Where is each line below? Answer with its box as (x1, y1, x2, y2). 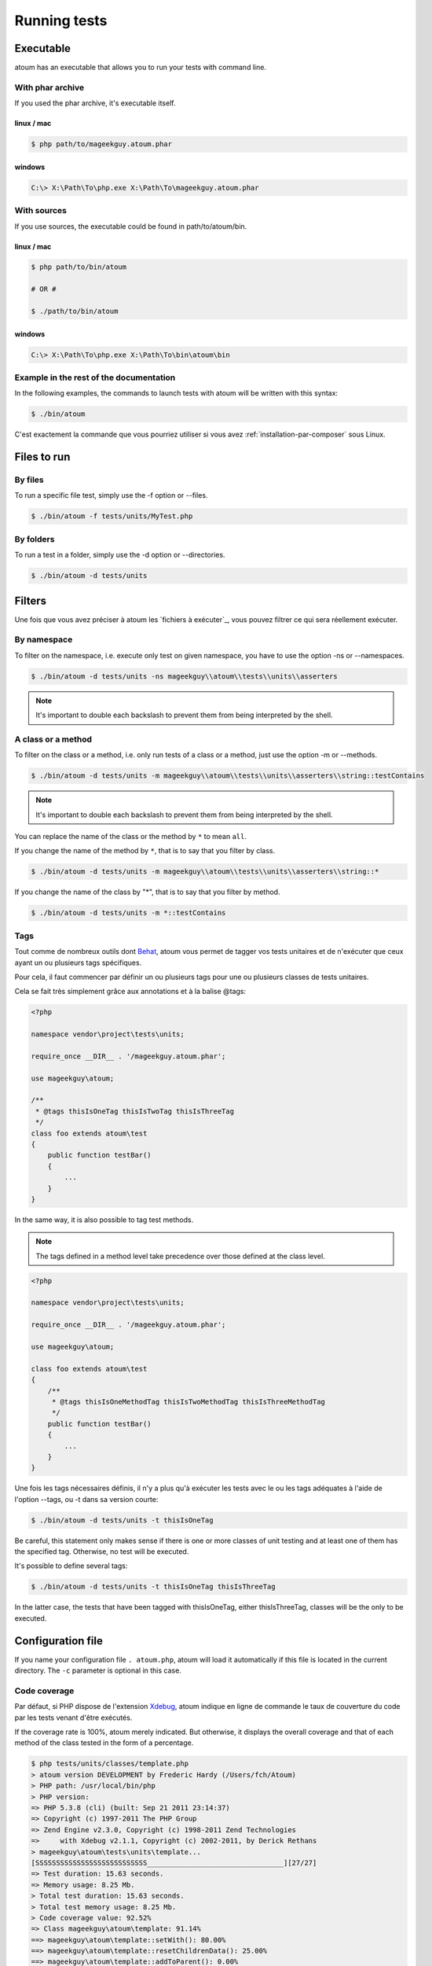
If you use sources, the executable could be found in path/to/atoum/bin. (14, 221, 247, 231)
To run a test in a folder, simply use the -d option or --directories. (14, 550, 225, 560)
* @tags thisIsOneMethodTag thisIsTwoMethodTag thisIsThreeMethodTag (51, 1397, 326, 1406)
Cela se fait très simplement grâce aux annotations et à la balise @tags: (14, 987, 247, 996)
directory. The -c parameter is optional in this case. (14, 1666, 182, 1675)
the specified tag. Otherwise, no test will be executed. (14, 1547, 189, 1556)
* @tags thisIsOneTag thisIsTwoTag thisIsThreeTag (35, 1106, 235, 1116)
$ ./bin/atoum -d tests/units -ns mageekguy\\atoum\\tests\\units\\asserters (31, 672, 338, 680)
